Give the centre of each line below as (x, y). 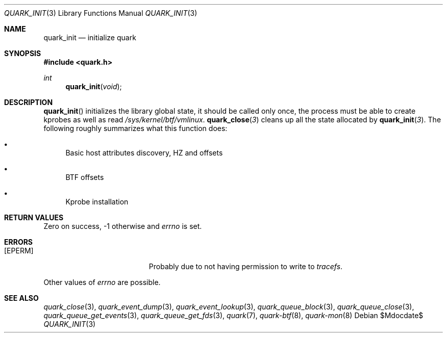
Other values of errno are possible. (102, 282)
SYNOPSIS (23, 53)
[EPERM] (19, 251)
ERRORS (19, 242)
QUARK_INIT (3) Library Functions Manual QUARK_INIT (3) (101, 13)
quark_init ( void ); (94, 86)
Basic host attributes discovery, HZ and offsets (144, 153)
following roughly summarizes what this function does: (135, 128)
